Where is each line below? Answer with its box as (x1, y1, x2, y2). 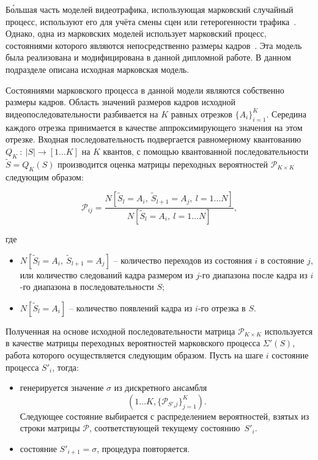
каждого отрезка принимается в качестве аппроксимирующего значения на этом (6, 121, 303, 133)
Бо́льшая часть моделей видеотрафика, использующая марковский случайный (6, 3, 294, 15)
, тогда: (52, 360, 79, 373)
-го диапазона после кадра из (199, 268, 308, 281)
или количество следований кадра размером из (20, 268, 193, 281)
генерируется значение (20, 381, 104, 394)
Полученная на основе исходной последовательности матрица (6, 324, 235, 337)
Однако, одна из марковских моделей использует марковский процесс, (6, 27, 267, 40)
